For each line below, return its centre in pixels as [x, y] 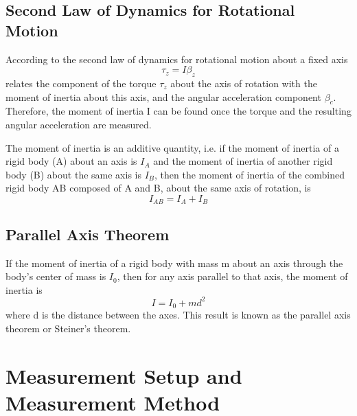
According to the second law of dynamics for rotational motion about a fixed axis [177, 59]
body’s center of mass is [56, 276]
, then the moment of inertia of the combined [250, 174]
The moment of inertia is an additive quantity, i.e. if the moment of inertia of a [172, 147]
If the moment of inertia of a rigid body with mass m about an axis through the [174, 263]
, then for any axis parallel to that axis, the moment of [232, 276]
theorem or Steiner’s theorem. [68, 328]
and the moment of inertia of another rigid [243, 161]
